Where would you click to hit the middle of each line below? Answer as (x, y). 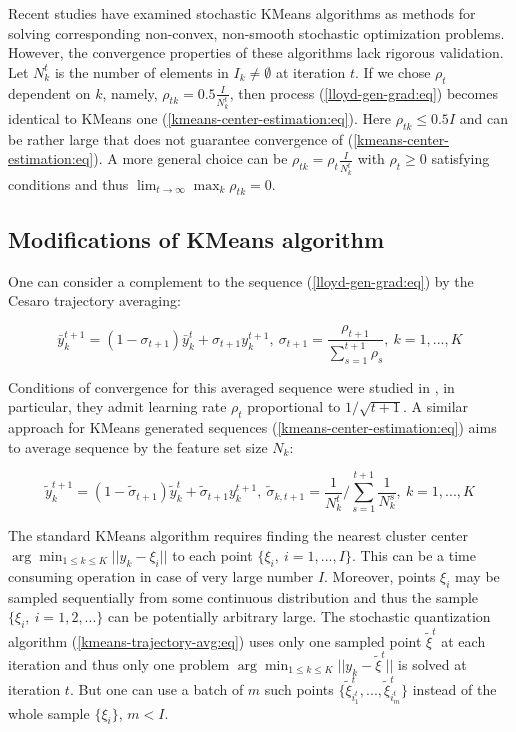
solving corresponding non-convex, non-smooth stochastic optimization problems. (256, 32)
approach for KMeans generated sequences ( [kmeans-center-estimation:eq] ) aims (252, 427)
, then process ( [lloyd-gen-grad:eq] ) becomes (363, 92)
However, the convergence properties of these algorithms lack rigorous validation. (256, 52)
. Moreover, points (380, 575)
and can (483, 117)
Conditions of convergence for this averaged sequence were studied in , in (231, 386)
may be (477, 575)
